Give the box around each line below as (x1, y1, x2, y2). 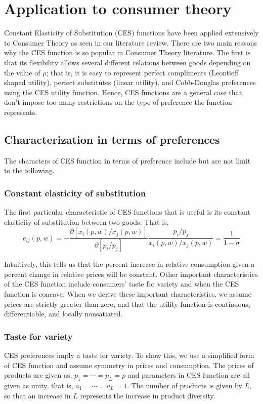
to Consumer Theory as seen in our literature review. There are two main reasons (4, 37, 257, 48)
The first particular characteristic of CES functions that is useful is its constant (4, 207, 250, 217)
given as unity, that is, (4, 380, 73, 390)
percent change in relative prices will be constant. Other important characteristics (4, 268, 258, 279)
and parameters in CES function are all (127, 370, 250, 380)
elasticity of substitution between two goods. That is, (4, 216, 169, 227)
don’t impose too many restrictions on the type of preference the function (4, 97, 232, 107)
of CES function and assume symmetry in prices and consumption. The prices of (4, 359, 254, 370)
